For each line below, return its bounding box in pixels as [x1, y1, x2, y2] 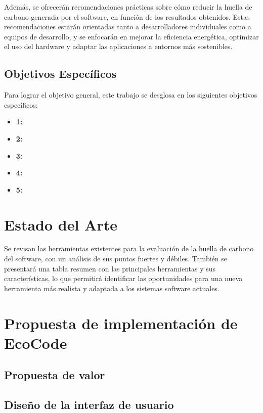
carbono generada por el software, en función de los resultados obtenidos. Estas [4, 11, 250, 22]
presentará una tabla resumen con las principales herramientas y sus [4, 263, 216, 273]
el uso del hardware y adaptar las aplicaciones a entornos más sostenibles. [4, 41, 233, 52]
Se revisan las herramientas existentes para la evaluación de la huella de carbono [4, 243, 254, 254]
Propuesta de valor [4, 367, 105, 383]
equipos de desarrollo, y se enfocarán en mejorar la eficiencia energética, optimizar [4, 31, 259, 41]
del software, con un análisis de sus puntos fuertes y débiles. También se [4, 253, 227, 264]
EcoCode [4, 332, 67, 353]
